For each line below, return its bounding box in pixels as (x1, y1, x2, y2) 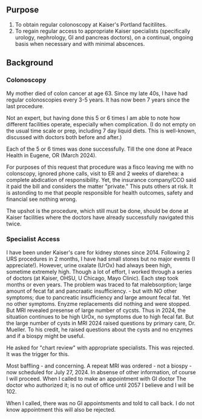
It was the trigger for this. (6, 350, 70, 357)
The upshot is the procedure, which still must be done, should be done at (6, 207, 189, 214)
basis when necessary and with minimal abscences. (15, 40, 145, 47)
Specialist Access (6, 235, 60, 244)
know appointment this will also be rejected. (6, 406, 116, 413)
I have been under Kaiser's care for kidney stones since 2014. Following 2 (6, 248, 191, 256)
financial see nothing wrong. (6, 195, 77, 203)
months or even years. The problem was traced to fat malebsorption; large (6, 281, 192, 288)
